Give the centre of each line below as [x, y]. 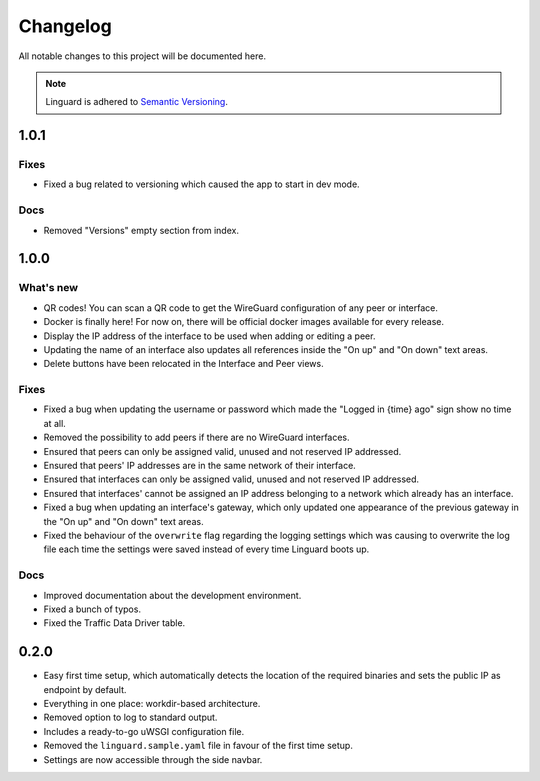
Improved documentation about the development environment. [172, 595]
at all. [55, 423]
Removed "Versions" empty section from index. [141, 230]
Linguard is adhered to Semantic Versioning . [137, 102]
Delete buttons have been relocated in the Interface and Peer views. [183, 364]
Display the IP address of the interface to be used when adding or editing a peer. [209, 336]
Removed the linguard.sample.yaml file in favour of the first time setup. [198, 746]
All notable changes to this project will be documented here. [142, 56]
